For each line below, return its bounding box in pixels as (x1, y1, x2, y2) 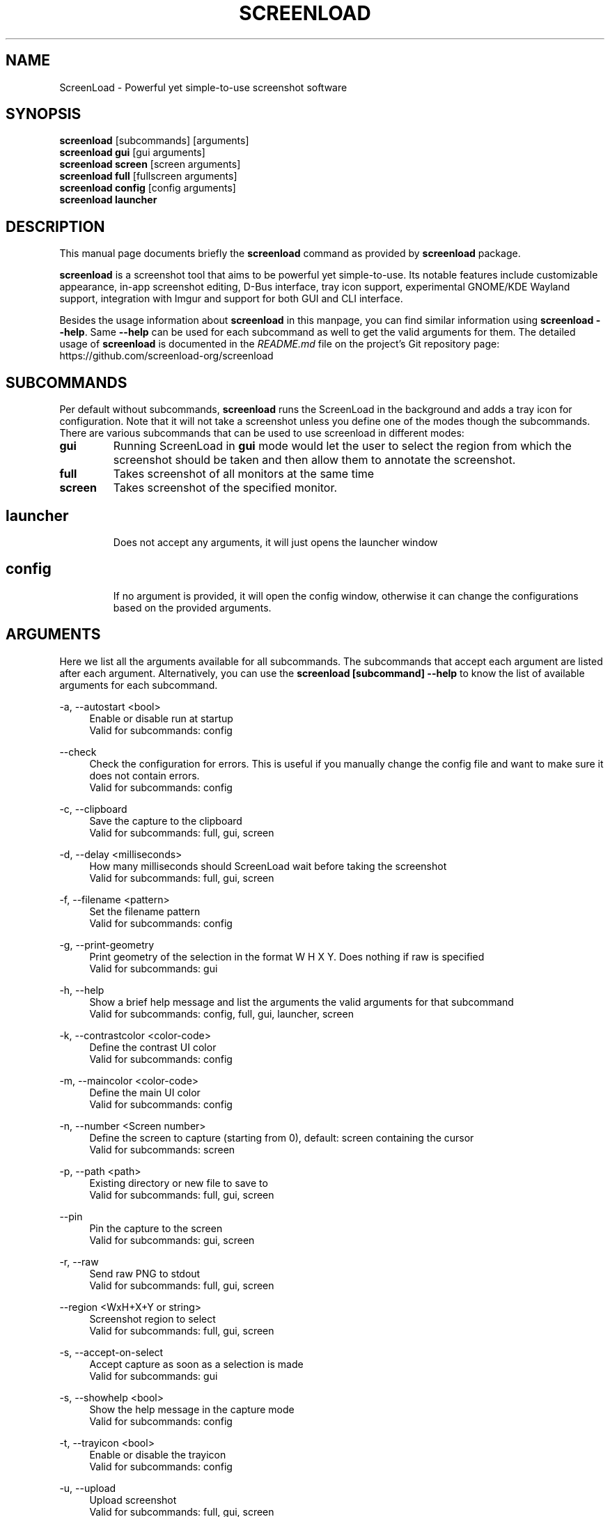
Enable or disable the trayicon (89, 1448, 226, 1461)
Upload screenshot (89, 1493, 177, 1506)
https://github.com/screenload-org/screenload (59, 350, 274, 362)
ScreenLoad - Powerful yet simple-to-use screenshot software (59, 81, 347, 93)
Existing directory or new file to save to (89, 1176, 268, 1189)
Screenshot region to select (89, 1312, 216, 1325)
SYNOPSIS (6, 105, 81, 123)
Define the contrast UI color (89, 1041, 217, 1053)
